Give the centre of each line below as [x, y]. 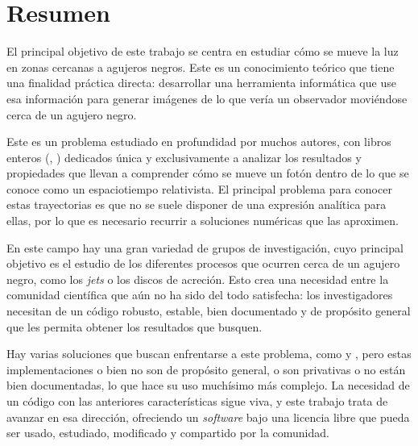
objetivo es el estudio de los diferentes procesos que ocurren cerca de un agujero [203, 263]
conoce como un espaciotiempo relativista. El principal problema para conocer [199, 188]
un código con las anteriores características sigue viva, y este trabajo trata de [197, 401]
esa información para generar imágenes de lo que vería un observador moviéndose [207, 98]
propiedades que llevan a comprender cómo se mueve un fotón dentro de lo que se [208, 173]
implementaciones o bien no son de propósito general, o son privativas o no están [206, 369]
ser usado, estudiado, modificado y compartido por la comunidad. [168, 433]
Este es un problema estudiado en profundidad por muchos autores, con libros [199, 142]
